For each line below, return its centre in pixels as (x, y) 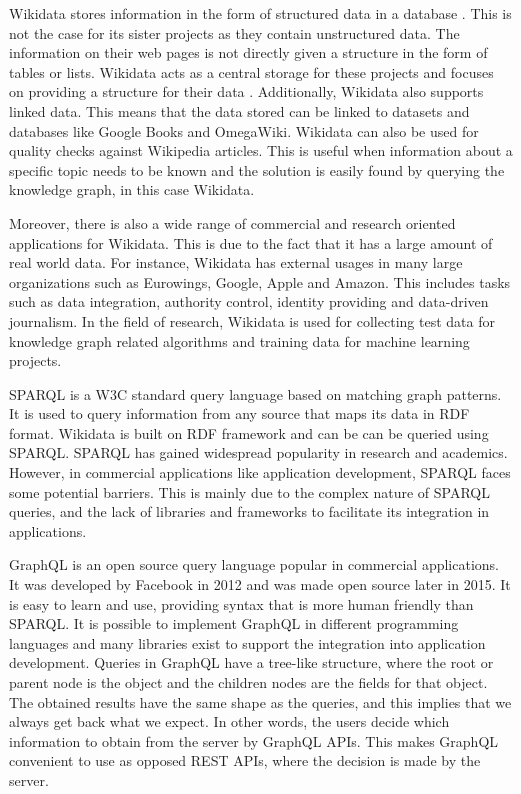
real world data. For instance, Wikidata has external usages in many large (236, 262)
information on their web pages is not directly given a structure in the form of (248, 52)
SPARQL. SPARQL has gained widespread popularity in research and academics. (258, 452)
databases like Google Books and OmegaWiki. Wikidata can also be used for (244, 130)
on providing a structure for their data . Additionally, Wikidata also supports (246, 91)
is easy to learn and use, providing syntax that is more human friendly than (241, 603)
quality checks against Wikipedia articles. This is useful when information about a (261, 150)
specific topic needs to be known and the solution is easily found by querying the (257, 169)
